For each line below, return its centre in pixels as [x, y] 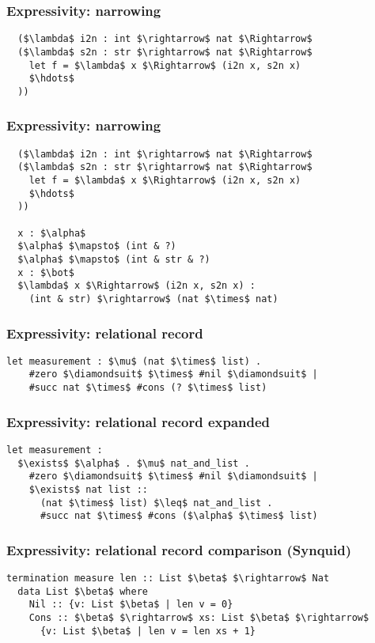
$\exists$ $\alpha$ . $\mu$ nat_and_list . [134, 463]
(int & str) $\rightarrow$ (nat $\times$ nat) [153, 299]
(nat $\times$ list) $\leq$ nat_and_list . [156, 503]
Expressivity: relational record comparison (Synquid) [179, 549]
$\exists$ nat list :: [88, 489]
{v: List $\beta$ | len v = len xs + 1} [148, 631]
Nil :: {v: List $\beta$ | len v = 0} [131, 605]
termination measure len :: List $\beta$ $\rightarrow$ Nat [168, 579]
